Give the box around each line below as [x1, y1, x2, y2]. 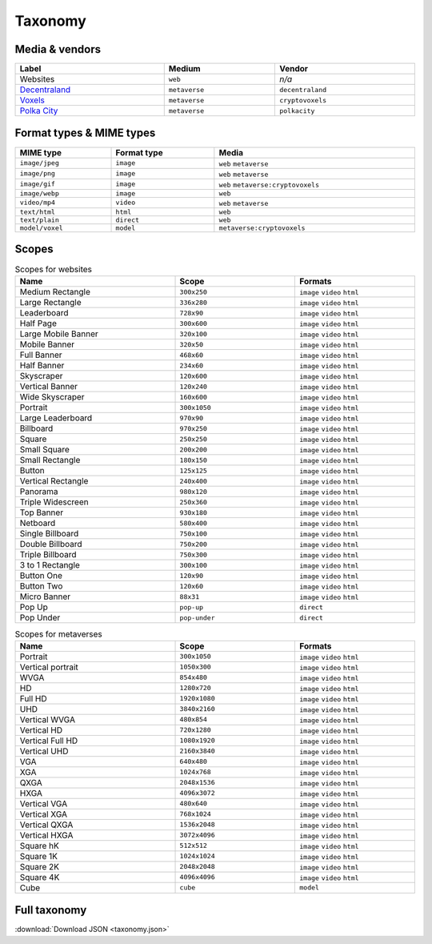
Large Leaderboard [19, 412, 93, 424]
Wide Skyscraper [19, 392, 85, 403]
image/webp [19, 189, 60, 198]
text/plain [19, 215, 60, 224]
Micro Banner [19, 591, 71, 602]
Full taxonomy [14, 903, 87, 917]
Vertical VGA [19, 797, 68, 809]
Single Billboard [19, 528, 79, 540]
